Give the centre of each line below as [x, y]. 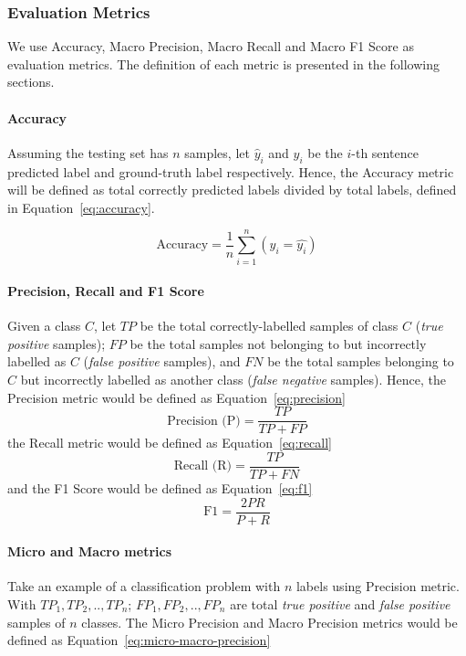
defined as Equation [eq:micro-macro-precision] [139, 640]
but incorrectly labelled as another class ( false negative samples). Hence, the [233, 380]
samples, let [217, 152]
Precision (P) [204, 421]
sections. [31, 82]
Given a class [44, 326]
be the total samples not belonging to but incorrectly [278, 343]
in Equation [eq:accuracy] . [81, 207]
